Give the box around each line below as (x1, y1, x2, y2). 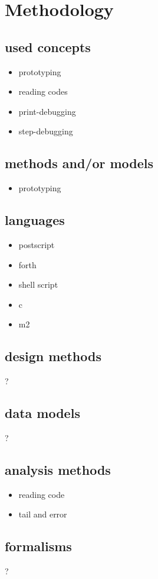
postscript (18, 238, 55, 250)
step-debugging (18, 125, 73, 137)
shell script (18, 278, 58, 291)
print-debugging (18, 105, 76, 117)
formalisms (5, 537, 72, 555)
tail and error (18, 508, 67, 520)
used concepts (5, 37, 91, 56)
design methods (5, 347, 101, 365)
